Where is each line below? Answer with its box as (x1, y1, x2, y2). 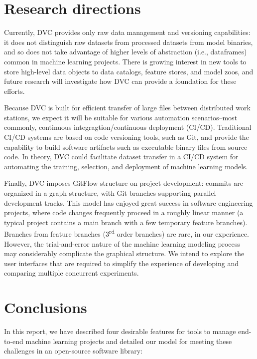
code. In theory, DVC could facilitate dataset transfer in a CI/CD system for (4, 151, 239, 162)
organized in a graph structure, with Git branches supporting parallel (4, 188, 216, 198)
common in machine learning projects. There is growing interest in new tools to (4, 56, 247, 66)
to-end (4, 336, 23, 346)
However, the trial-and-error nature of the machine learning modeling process (4, 238, 240, 249)
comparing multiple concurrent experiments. (4, 268, 139, 278)
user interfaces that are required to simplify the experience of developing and (4, 258, 239, 268)
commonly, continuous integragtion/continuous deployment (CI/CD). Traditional (4, 122, 252, 132)
